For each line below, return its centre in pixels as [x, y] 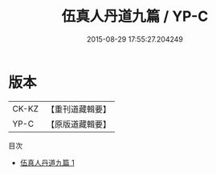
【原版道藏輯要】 [78, 124]
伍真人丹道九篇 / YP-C [135, 16]
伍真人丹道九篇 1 [47, 162]
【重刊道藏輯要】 [78, 109]
